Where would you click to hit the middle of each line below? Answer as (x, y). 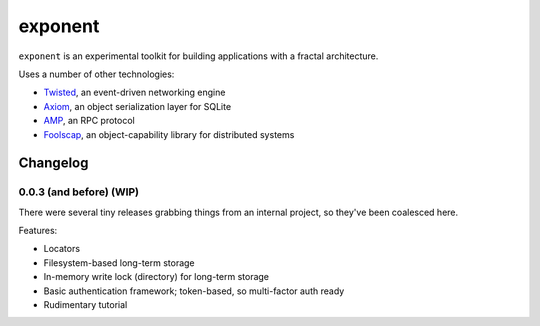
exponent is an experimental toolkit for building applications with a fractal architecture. (198, 56)
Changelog (53, 163)
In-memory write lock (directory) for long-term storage (156, 277)
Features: (38, 231)
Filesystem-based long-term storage (119, 262)
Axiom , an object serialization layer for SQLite (137, 106)
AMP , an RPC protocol (89, 121)
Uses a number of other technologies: (96, 74)
